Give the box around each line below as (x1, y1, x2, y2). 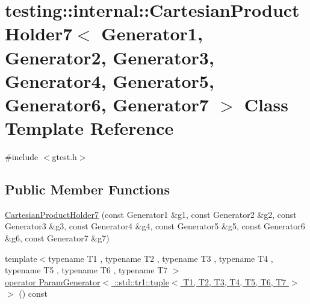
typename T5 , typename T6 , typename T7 (5, 264, 168, 276)
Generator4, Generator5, (5, 68, 214, 93)
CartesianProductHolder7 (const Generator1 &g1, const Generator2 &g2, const (5, 208, 297, 220)
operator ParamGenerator (5, 275, 101, 288)
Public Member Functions (5, 180, 170, 199)
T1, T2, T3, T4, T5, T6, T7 (183, 275, 287, 288)
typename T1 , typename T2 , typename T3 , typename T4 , (48, 252, 273, 264)
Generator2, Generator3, (5, 45, 214, 69)
